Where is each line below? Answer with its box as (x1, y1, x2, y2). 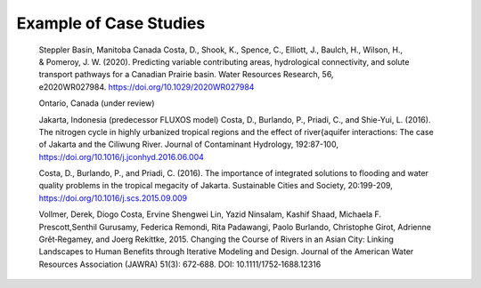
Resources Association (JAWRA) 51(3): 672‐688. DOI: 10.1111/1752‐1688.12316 (38, 259, 322, 269)
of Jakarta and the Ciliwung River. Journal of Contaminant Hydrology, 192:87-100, (38, 139, 338, 150)
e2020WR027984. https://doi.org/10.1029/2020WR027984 (38, 81, 255, 92)
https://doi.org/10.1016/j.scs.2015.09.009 (38, 192, 188, 204)
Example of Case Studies (16, 13, 206, 33)
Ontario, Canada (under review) (38, 98, 155, 108)
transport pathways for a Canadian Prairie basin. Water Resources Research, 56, (38, 69, 334, 80)
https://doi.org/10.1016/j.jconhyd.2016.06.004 (38, 151, 205, 162)
